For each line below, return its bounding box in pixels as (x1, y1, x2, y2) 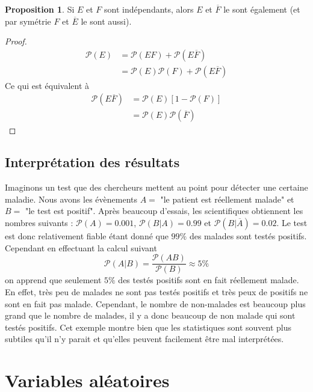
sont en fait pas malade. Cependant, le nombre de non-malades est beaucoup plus (5, 297, 306, 310)
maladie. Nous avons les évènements (5, 192, 137, 205)
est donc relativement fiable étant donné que (5, 230, 169, 242)
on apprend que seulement (5, 274, 102, 286)
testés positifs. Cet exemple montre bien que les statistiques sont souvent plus (5, 320, 292, 333)
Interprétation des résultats (5, 153, 180, 171)
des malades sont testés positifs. (189, 230, 307, 242)
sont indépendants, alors (104, 3, 194, 15)
